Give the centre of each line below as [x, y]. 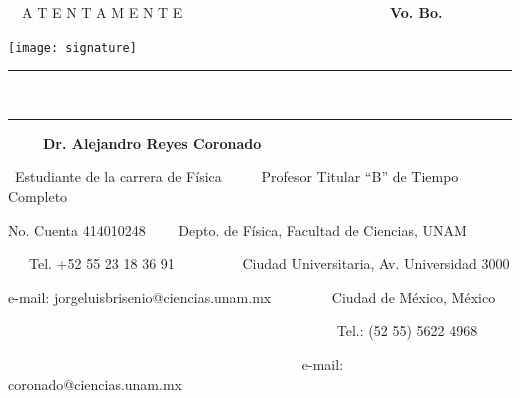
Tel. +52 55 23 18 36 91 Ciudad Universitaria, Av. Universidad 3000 [269, 263]
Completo [38, 196]
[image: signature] [72, 47]
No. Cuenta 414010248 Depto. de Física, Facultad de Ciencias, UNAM [237, 229]
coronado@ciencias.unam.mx [95, 383]
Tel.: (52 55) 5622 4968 [407, 330]
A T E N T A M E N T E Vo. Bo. [232, 12]
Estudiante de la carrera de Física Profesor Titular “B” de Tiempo [236, 176]
